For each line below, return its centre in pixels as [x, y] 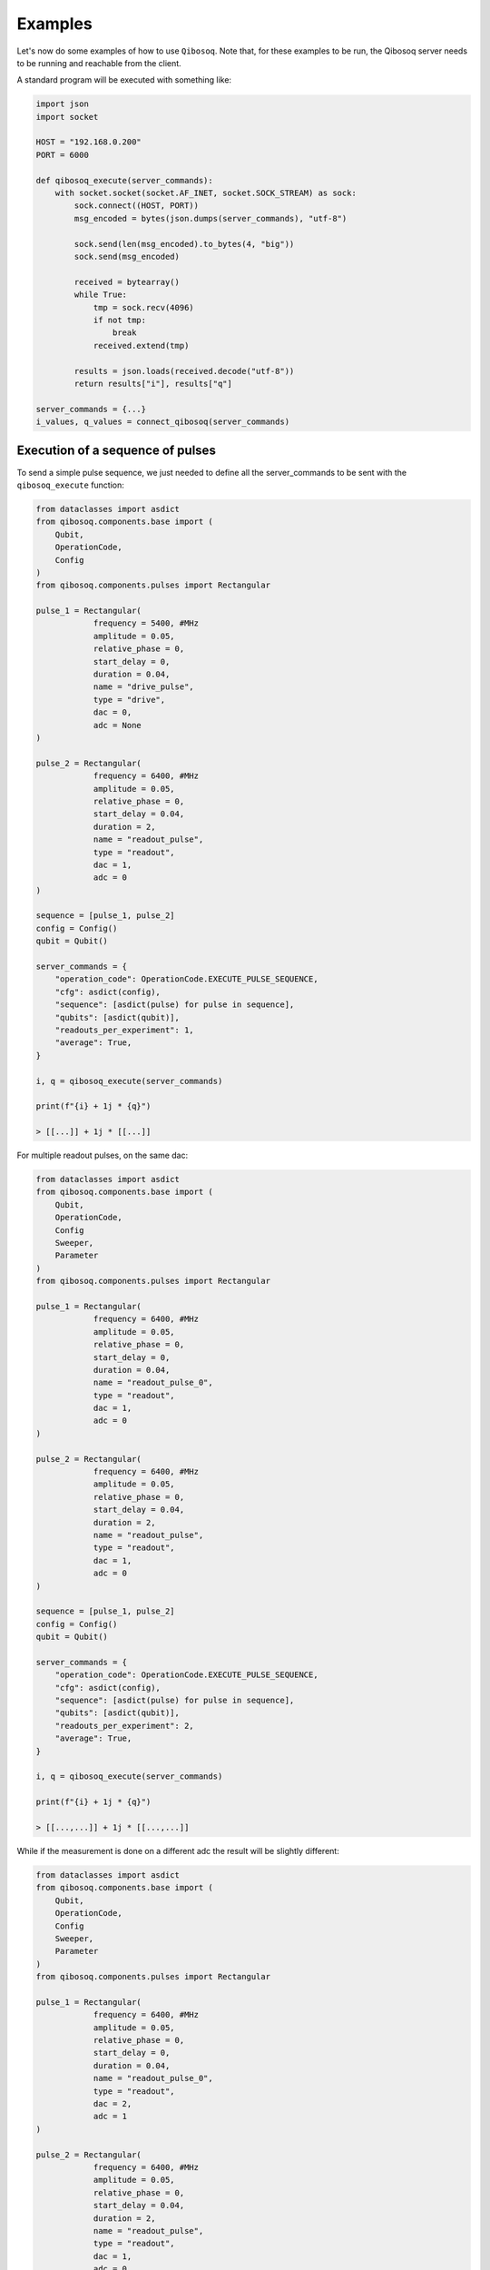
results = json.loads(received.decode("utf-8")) [184, 371]
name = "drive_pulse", [143, 687]
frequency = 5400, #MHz [146, 623]
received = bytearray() [127, 282]
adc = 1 [110, 2117]
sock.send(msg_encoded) [127, 257]
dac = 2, [113, 2103]
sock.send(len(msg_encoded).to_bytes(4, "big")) [184, 244]
